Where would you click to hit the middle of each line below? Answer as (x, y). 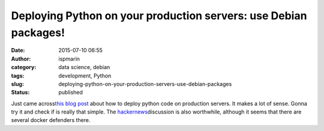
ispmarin (69, 59)
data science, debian (84, 67)
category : (24, 67)
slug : (17, 84)
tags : (18, 76)
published (71, 93)
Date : (18, 50)
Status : (20, 93)
